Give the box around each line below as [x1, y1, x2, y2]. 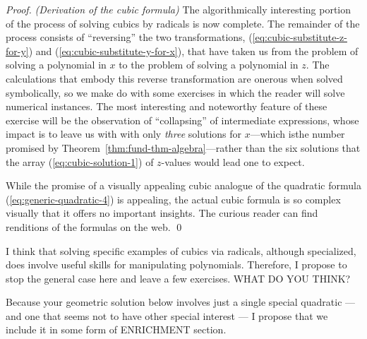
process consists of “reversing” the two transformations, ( [6, 30, 253, 44]
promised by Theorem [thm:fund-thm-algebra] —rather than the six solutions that [6, 140, 361, 155]
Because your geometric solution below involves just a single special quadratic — [6, 295, 356, 309]
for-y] [6, 43, 29, 58]
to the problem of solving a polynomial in [119, 57, 299, 72]
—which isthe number [250, 126, 345, 141]
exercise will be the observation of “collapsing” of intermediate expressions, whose [6, 112, 359, 127]
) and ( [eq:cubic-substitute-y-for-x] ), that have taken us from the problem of [28, 43, 359, 58]
